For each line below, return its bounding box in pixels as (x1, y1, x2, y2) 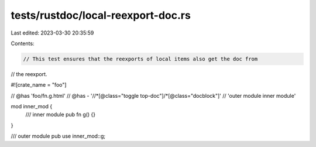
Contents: (11, 40, 35, 47)
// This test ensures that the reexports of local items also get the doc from (23, 56, 258, 62)
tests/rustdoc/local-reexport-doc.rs (11, 9, 191, 22)
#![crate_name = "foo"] (11, 81, 67, 88)
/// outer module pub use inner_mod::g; (11, 132, 106, 140)
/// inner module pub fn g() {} (25, 111, 96, 118)
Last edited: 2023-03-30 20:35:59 (11, 29, 94, 36)
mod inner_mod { (11, 103, 53, 110)
